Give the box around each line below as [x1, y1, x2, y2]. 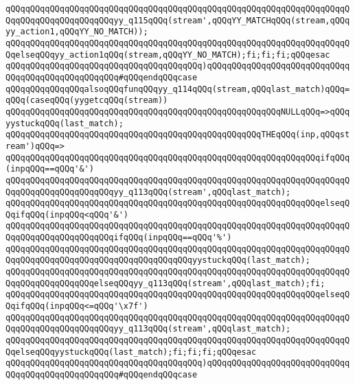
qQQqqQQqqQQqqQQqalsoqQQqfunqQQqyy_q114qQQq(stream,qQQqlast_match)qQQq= [5, 84, 350, 94]
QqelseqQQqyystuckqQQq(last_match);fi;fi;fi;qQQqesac [5, 347, 257, 357]
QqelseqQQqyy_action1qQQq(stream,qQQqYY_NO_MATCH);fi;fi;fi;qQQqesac [5, 49, 330, 60]
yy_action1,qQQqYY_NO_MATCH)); [5, 27, 148, 37]
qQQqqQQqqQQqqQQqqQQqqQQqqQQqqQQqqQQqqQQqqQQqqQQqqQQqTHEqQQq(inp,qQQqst [5, 130, 350, 140]
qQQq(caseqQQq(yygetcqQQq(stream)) [5, 95, 168, 106]
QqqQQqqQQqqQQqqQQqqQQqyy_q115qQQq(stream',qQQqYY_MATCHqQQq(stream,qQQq [5, 15, 350, 25]
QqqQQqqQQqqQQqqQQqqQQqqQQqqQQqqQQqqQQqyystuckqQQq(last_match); [5, 255, 310, 266]
